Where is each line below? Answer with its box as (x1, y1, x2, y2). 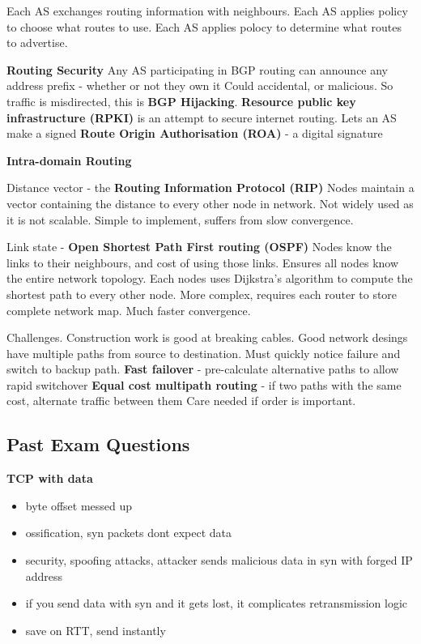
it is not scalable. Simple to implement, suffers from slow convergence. (6, 211, 354, 228)
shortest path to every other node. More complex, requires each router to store (6, 285, 398, 302)
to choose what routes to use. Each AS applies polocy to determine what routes (6, 18, 402, 35)
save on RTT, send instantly (25, 621, 166, 638)
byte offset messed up (25, 497, 133, 514)
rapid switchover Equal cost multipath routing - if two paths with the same (6, 376, 402, 393)
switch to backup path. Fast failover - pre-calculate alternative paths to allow (6, 360, 399, 377)
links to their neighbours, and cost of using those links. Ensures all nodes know (6, 254, 399, 271)
